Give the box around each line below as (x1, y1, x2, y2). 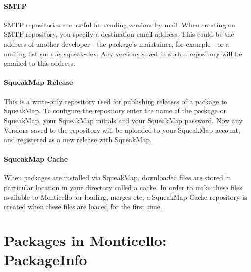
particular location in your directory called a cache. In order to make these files (4, 182, 242, 192)
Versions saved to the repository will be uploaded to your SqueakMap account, (4, 125, 240, 135)
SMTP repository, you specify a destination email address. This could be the (4, 29, 234, 39)
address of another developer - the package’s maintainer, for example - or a (4, 38, 229, 49)
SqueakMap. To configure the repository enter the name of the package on (4, 106, 227, 116)
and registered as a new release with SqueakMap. (4, 134, 151, 144)
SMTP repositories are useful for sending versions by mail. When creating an (4, 19, 235, 29)
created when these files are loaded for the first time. (4, 201, 162, 212)
